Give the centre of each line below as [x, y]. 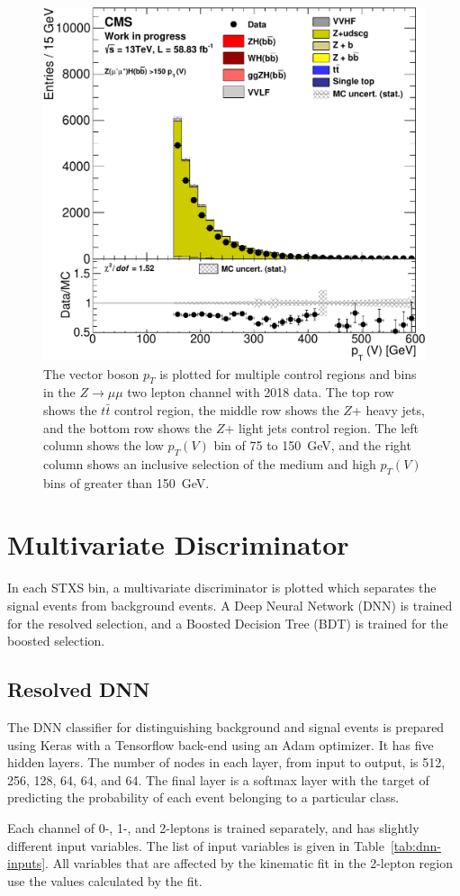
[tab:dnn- [415, 845]
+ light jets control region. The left [322, 427]
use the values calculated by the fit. [105, 880]
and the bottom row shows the [128, 427]
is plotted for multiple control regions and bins [288, 373]
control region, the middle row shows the [227, 409]
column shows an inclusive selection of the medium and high [210, 463]
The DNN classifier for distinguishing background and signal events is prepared [226, 727]
